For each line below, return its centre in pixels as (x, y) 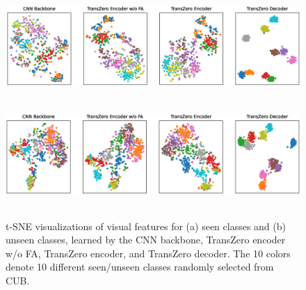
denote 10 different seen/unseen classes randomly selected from (140, 267)
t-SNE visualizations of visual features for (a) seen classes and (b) (146, 226)
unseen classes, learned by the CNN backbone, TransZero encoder (146, 240)
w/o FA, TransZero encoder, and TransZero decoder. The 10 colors (148, 253)
